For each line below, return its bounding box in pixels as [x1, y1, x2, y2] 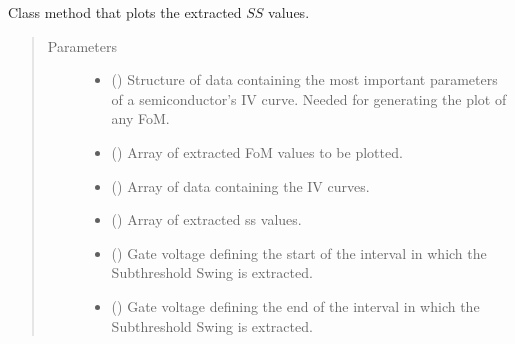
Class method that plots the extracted [8, 2, 242, 22]
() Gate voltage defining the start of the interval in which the [111, 242, 487, 263]
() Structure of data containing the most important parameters [111, 69, 498, 90]
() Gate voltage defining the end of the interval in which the [111, 295, 480, 316]
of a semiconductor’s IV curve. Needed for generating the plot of [111, 88, 507, 109]
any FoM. [111, 108, 170, 129]
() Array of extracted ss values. [111, 209, 302, 230]
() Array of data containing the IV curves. [111, 175, 370, 196]
